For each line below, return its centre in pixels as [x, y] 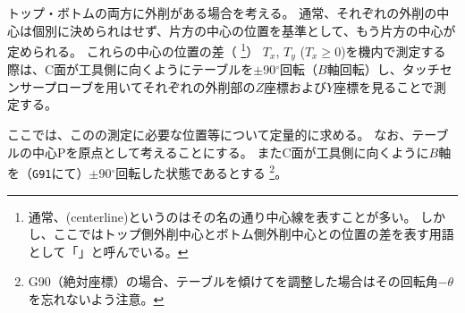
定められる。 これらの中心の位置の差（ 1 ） [133, 50]
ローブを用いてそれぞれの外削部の [156, 86]
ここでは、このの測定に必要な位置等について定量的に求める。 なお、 [210, 135]
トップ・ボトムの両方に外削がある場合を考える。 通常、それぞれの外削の [222, 13]
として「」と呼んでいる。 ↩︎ [108, 251]
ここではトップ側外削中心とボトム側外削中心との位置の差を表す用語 [254, 234]
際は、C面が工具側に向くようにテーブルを [131, 69]
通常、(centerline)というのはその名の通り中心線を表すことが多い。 [222, 216]
